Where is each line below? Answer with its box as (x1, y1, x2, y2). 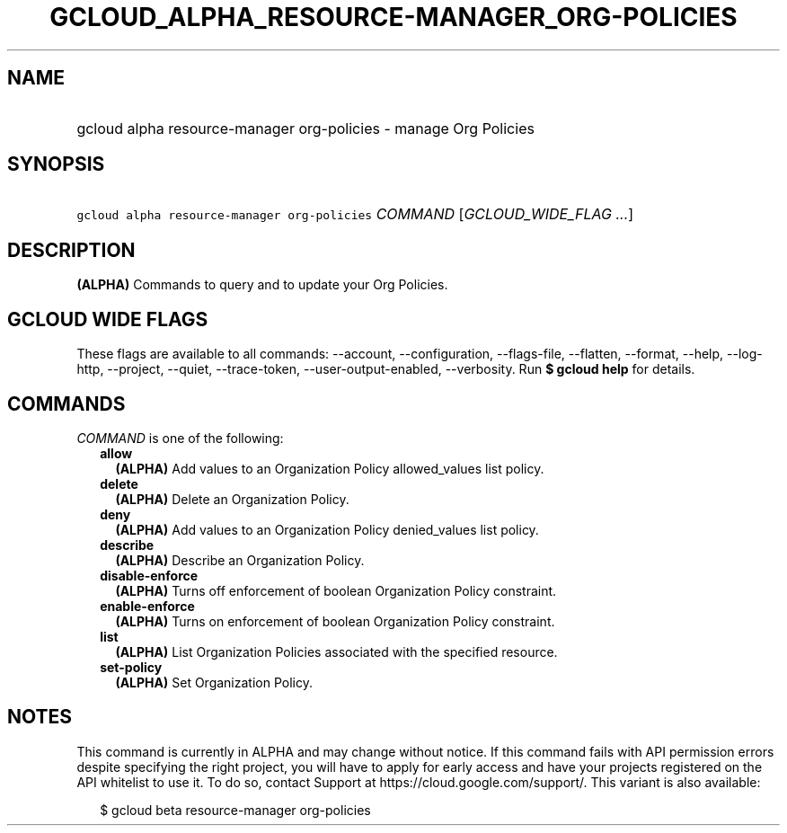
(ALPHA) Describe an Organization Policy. (115, 552, 365, 568)
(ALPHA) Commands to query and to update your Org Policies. (76, 277, 448, 293)
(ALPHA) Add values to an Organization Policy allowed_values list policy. (115, 460, 544, 476)
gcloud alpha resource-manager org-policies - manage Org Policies (76, 119, 535, 137)
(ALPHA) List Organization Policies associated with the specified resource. (115, 643, 558, 660)
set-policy (100, 659, 163, 675)
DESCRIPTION (7, 238, 136, 261)
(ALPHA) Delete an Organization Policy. (115, 491, 349, 507)
